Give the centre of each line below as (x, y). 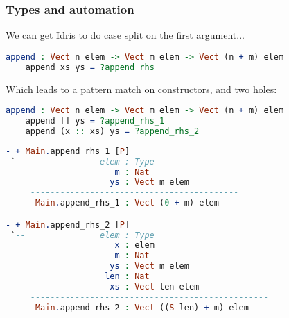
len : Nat (127, 277)
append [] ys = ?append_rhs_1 (95, 121)
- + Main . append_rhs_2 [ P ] (68, 225)
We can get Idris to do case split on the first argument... (125, 35)
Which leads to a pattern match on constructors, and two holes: (141, 89)
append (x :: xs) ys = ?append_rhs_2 (112, 131)
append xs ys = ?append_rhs (90, 67)
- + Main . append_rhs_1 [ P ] (68, 151)
